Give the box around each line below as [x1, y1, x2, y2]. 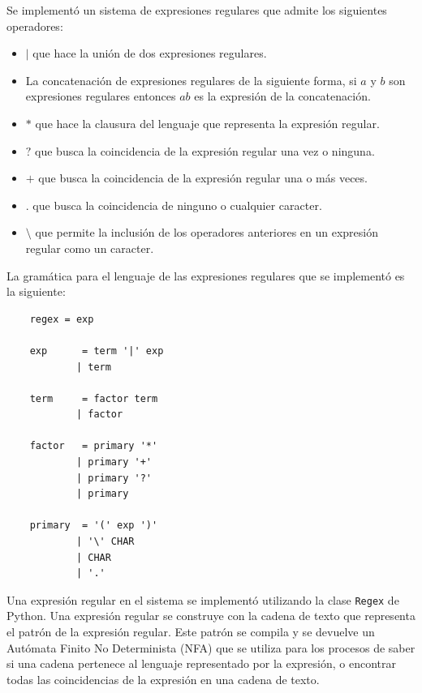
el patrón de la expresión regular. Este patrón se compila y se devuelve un [6, 623, 375, 640]
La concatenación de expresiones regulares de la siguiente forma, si [25, 71, 357, 88]
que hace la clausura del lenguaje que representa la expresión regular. [35, 114, 380, 131]
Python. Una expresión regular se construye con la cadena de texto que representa [6, 607, 416, 624]
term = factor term [29, 392, 158, 404]
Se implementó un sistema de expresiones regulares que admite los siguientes [6, 2, 387, 18]
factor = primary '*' [29, 440, 158, 452]
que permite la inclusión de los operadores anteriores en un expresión [35, 224, 379, 241]
